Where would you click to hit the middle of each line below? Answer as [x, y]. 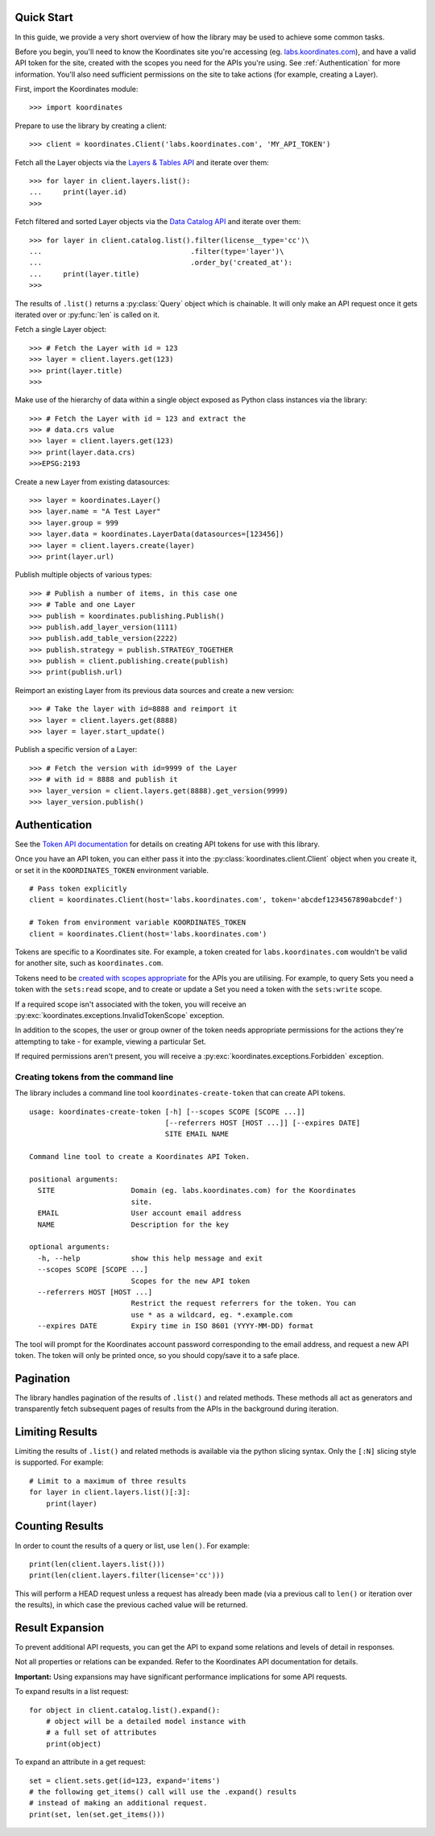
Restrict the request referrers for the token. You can [244, 1303]
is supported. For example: [59, 1462]
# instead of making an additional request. [119, 1803]
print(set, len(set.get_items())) [97, 1814]
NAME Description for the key [133, 1224]
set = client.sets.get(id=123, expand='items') [125, 1780]
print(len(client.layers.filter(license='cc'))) [127, 1575]
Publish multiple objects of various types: [83, 575]
